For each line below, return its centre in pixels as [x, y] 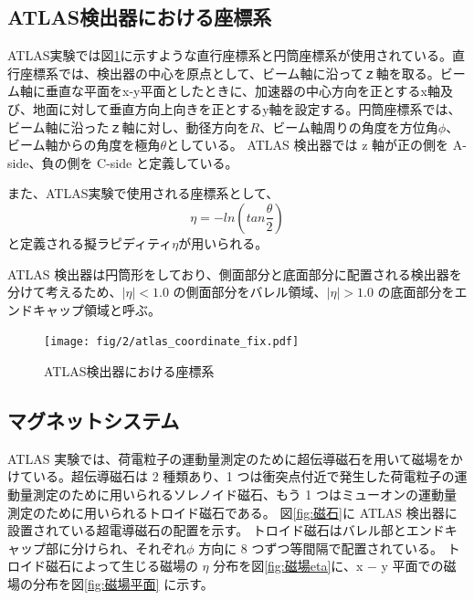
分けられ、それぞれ [129, 547]
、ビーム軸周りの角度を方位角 [349, 126]
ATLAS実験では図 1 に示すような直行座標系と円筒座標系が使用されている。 [230, 55]
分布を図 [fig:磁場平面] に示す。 [123, 583]
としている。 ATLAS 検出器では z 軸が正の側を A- [316, 145]
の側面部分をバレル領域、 [250, 292]
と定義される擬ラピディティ [90, 242]
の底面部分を [416, 292]
